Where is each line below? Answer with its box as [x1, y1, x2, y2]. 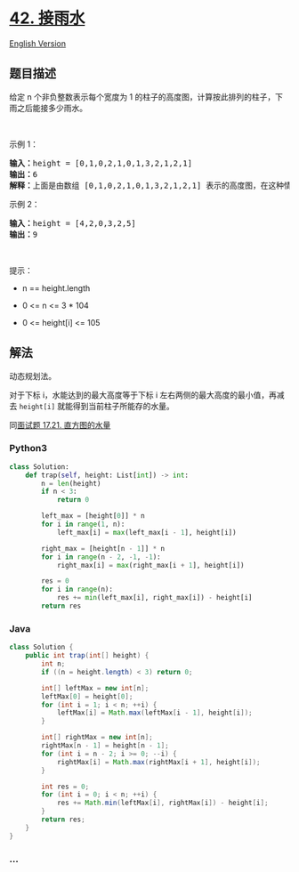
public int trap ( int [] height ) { [25, 651, 149, 660]
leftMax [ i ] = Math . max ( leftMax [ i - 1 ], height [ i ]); [56, 708, 253, 717]
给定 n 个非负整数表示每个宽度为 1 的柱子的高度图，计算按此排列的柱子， [9, 91, 276, 102]
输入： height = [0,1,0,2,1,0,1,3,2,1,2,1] [9, 157, 193, 168]
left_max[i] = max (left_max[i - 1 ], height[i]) [56, 528, 238, 537]
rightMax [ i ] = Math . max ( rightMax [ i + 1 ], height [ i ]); [56, 757, 261, 766]
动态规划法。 [9, 370, 56, 381]
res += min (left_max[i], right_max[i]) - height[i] [56, 593, 253, 602]
